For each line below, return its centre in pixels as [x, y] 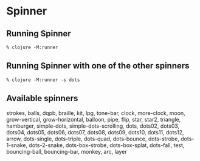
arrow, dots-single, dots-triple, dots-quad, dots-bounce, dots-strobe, [93, 139]
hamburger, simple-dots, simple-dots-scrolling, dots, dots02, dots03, [93, 126]
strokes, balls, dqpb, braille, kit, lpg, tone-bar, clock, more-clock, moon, [96, 113]
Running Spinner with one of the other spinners [98, 66]
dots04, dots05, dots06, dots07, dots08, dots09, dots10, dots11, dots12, [95, 132]
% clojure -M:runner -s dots [43, 80]
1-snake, [17, 145]
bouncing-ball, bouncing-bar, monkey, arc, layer [67, 151]
